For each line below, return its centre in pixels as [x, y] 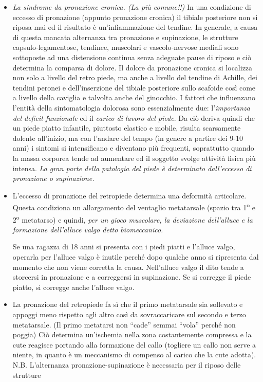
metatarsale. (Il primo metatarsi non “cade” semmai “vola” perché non [124, 324]
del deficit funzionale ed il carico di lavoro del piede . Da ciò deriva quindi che [134, 117]
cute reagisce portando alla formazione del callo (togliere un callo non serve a [134, 344]
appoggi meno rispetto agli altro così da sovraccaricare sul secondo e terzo [129, 314]
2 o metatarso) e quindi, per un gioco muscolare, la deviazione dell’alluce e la [133, 219]
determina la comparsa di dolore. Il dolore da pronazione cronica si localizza [133, 67]
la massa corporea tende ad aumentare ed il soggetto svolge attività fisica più [134, 158]
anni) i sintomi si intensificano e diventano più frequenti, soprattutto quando [133, 148]
